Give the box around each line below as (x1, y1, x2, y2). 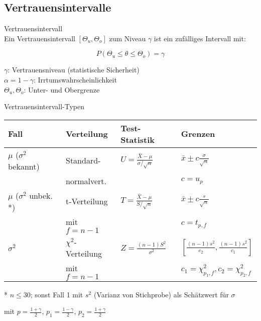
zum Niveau (109, 33, 146, 43)
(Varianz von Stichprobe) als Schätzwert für (93, 289, 229, 299)
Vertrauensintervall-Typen (4, 101, 85, 112)
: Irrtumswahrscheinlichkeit (34, 74, 117, 85)
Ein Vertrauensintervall (4, 33, 75, 43)
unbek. (29, 189, 53, 201)
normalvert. (66, 175, 106, 187)
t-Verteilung (66, 195, 108, 207)
